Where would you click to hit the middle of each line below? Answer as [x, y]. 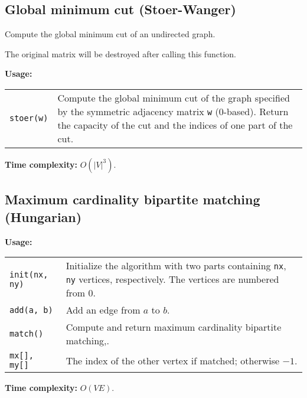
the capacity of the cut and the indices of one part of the [175, 125]
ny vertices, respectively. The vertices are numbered [172, 279]
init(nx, [29, 274]
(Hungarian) [43, 216]
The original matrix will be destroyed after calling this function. [120, 53]
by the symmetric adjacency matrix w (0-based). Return [173, 111]
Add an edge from [103, 310]
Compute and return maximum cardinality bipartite [174, 327]
